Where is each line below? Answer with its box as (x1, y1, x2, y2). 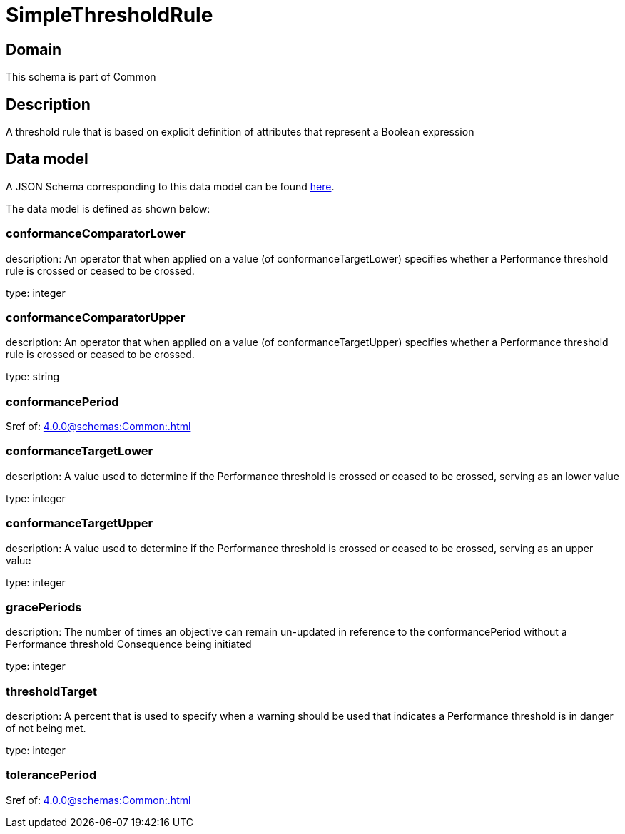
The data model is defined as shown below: (6, 202, 210, 215)
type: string (6, 370, 60, 383)
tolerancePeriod (6, 768, 97, 783)
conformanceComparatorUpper (6, 310, 186, 325)
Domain (6, 40, 62, 59)
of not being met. (6, 722, 86, 735)
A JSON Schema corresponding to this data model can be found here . (6, 180, 335, 193)
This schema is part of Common (6, 71, 156, 83)
